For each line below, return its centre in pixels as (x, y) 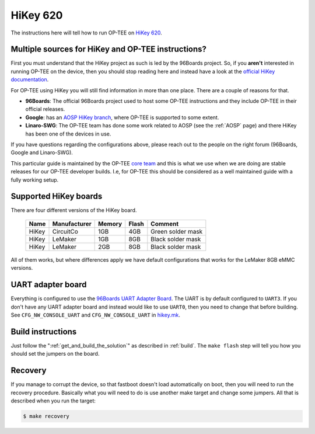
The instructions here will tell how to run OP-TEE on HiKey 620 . (87, 33)
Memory (110, 224)
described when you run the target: (53, 401)
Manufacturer (72, 224)
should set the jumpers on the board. (55, 354)
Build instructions (44, 331)
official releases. (45, 109)
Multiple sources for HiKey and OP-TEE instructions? (109, 49)
